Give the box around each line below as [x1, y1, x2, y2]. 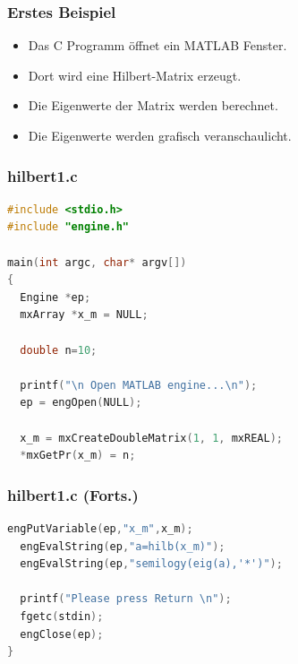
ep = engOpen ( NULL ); [20, 396, 142, 410]
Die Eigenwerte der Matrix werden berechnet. [28, 96, 278, 115]
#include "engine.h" [7, 220, 130, 234]
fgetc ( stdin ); [20, 609, 104, 623]
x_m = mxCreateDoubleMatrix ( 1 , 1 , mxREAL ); [20, 431, 283, 444]
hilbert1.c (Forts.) [7, 483, 139, 505]
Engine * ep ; [20, 290, 91, 304]
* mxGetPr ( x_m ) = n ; [20, 449, 136, 462]
